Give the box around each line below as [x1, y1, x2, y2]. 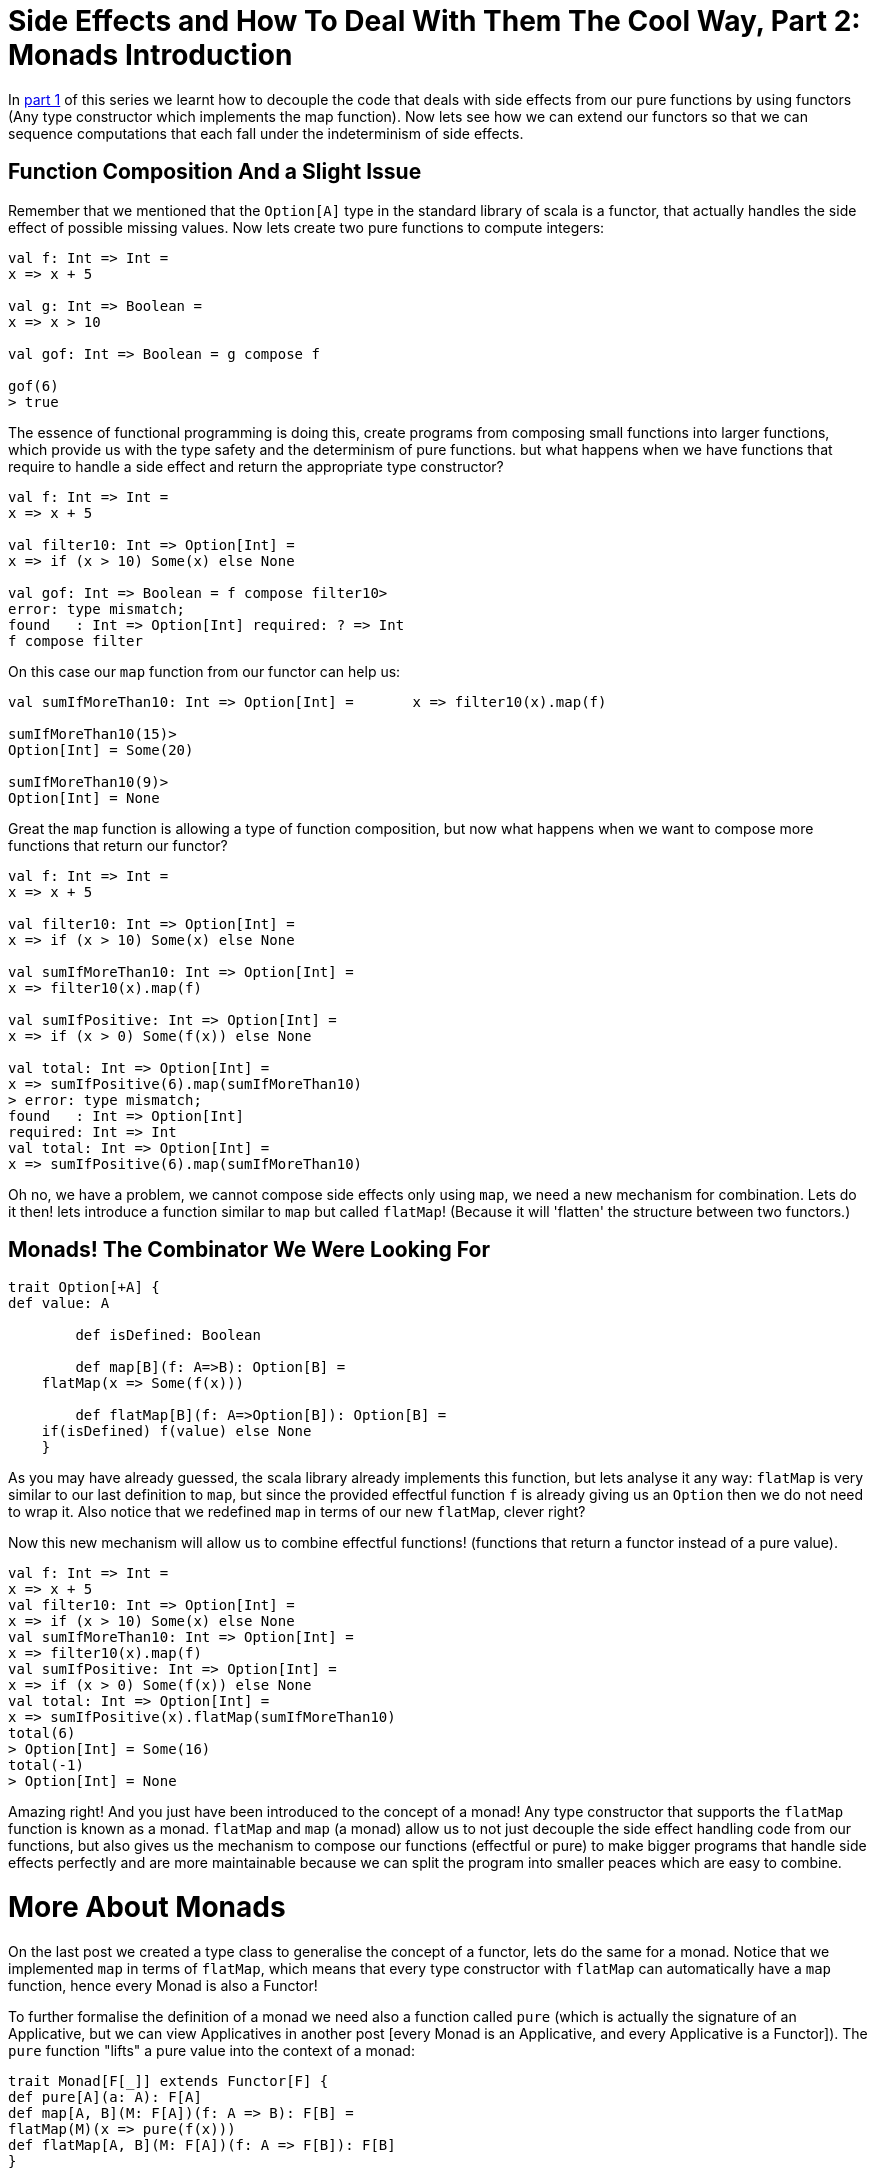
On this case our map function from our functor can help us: [8, 662, 401, 680]
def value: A [8, 1295, 110, 1312]
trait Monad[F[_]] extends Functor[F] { [8, 2072, 329, 2089]
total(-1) [8, 1757, 84, 1774]
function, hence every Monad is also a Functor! [8, 1976, 318, 1994]
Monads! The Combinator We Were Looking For [8, 1237, 490, 1263]
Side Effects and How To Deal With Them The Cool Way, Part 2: [8, 4, 861, 38]
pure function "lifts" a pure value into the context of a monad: [8, 2041, 415, 2059]
